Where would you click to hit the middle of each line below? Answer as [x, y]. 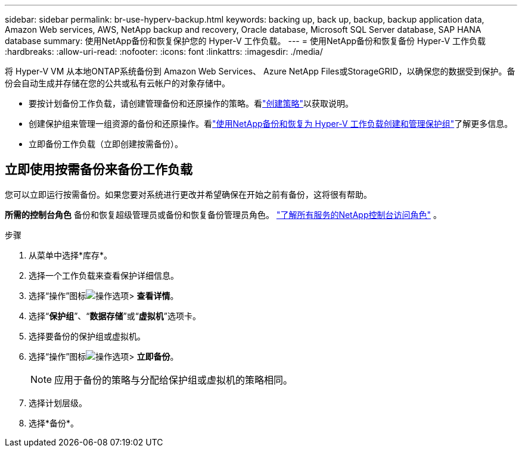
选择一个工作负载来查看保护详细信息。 [104, 275]
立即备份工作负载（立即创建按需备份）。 [106, 144]
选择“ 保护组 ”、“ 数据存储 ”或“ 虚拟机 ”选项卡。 [115, 316]
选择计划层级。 [58, 403]
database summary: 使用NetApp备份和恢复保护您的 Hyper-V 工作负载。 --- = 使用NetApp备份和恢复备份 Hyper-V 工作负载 [246, 41]
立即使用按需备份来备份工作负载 [99, 170]
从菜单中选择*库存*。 [71, 255]
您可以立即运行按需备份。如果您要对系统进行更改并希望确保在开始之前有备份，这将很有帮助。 [188, 194]
